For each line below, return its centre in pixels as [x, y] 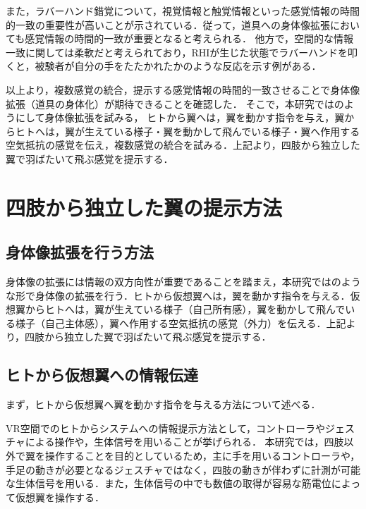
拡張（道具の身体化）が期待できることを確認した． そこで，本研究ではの [175, 103]
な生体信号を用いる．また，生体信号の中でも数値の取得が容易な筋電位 [169, 483]
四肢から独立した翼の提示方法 [144, 207]
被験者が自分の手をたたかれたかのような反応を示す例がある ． [178, 66]
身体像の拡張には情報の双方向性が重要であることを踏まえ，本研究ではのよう [183, 282]
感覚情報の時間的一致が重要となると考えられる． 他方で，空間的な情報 [189, 38]
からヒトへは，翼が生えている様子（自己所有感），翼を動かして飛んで [185, 309]
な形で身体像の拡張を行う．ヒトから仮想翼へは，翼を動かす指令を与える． [178, 295]
